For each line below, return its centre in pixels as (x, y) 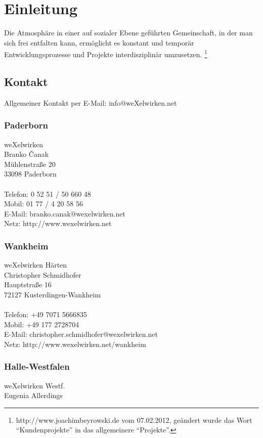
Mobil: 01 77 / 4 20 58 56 (43, 204)
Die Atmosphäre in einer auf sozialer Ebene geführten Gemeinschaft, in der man (128, 33)
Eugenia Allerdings (33, 395)
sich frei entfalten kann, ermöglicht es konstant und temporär (99, 42)
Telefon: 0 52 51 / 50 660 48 (48, 193)
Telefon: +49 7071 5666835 (46, 314)
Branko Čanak (27, 154)
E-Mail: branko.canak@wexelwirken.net (65, 213)
